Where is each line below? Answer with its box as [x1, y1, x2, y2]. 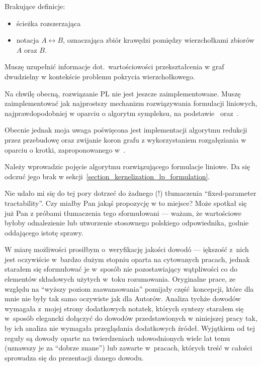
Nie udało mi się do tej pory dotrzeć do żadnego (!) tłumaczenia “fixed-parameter [5, 188, 256, 198]
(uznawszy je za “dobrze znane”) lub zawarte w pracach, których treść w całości [5, 342, 252, 353]
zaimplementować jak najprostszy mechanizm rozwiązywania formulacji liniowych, [5, 98, 257, 108]
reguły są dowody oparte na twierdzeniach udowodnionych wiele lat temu [5, 332, 230, 343]
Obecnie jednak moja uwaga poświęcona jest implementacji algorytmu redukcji [5, 125, 247, 135]
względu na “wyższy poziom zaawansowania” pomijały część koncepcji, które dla [5, 283, 254, 294]
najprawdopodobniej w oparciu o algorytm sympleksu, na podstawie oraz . [5, 107, 239, 118]
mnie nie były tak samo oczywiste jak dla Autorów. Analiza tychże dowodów [5, 293, 241, 304]
